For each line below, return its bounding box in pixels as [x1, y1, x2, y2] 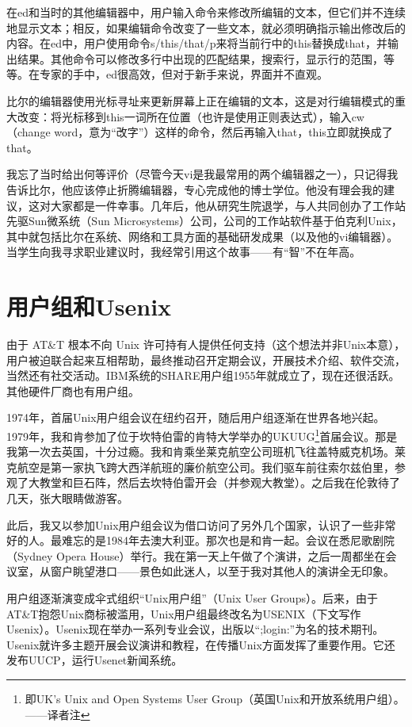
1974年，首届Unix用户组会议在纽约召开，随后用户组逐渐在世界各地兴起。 [6, 409, 385, 426]
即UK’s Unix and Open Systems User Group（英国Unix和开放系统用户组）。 [25, 690, 405, 706]
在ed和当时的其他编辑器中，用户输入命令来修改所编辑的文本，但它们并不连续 [6, 4, 406, 20]
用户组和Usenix [6, 290, 172, 323]
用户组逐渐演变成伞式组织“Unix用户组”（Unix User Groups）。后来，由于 [6, 590, 378, 606]
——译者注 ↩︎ [25, 706, 90, 722]
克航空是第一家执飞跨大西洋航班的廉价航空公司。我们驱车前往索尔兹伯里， [6, 458, 395, 475]
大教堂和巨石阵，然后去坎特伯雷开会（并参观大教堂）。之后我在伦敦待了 [28, 474, 400, 491]
